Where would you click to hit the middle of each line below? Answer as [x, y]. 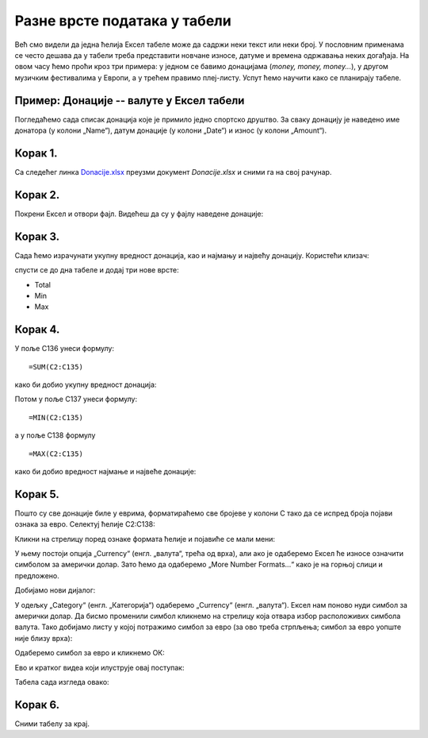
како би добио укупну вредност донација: [86, 384]
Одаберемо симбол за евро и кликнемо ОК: [90, 653]
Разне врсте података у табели [123, 21]
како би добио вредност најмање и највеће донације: [105, 471]
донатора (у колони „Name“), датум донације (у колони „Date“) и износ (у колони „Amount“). [171, 130]
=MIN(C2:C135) [56, 417]
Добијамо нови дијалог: [55, 590]
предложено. [37, 575]
